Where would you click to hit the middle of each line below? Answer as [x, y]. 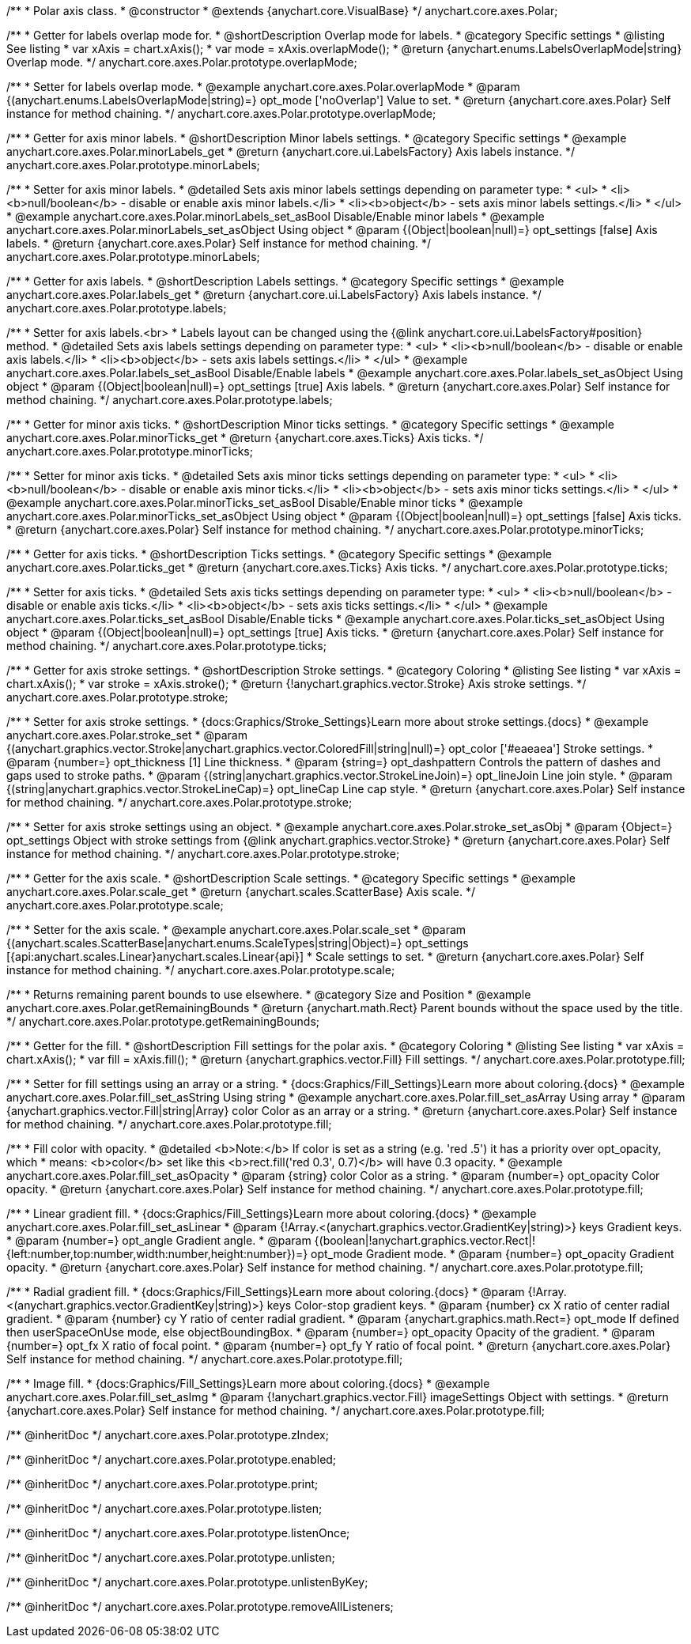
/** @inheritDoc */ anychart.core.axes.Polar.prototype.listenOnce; [178, 1533]
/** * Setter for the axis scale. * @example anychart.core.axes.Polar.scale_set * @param [236, 930]
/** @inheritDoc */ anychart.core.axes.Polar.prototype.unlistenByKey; [187, 1582]
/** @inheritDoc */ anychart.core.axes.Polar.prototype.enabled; [172, 1459]
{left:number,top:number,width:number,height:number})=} [157, 1254]
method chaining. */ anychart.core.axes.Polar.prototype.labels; [170, 400]
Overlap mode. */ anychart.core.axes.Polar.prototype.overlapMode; [182, 62]
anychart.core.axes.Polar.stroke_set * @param [127, 735]
